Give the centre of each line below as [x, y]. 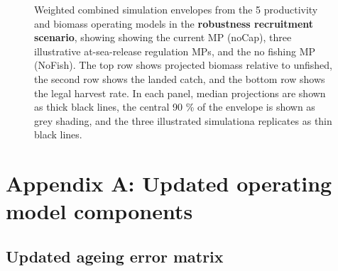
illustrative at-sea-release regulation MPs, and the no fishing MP [175, 51]
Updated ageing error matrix [115, 256]
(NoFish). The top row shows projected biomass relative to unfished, [183, 65]
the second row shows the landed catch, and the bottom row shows [180, 78]
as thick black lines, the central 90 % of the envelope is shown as [175, 107]
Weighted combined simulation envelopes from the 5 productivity [176, 9]
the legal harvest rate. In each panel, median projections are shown [180, 93]
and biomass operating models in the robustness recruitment [174, 23]
